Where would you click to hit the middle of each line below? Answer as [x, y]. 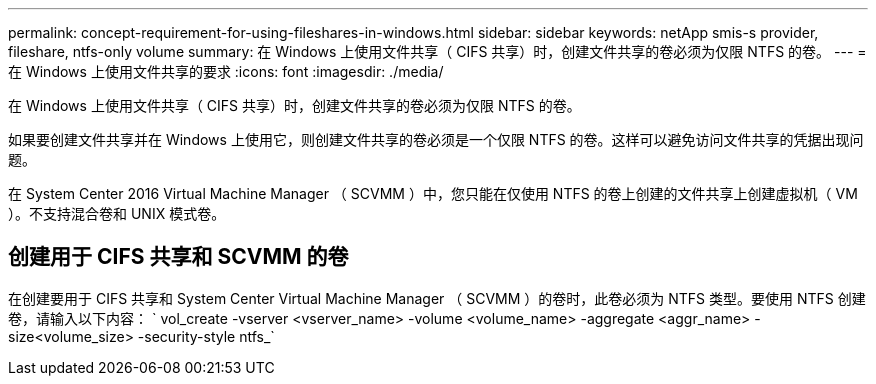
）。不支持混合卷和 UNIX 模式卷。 [117, 213]
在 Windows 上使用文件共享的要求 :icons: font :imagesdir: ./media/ [226, 71]
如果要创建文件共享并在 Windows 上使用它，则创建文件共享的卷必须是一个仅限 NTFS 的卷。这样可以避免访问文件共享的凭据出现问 [436, 139]
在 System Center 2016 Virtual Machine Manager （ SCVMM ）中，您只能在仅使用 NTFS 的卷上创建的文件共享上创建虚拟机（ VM [433, 193]
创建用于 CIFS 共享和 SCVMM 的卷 [178, 257]
